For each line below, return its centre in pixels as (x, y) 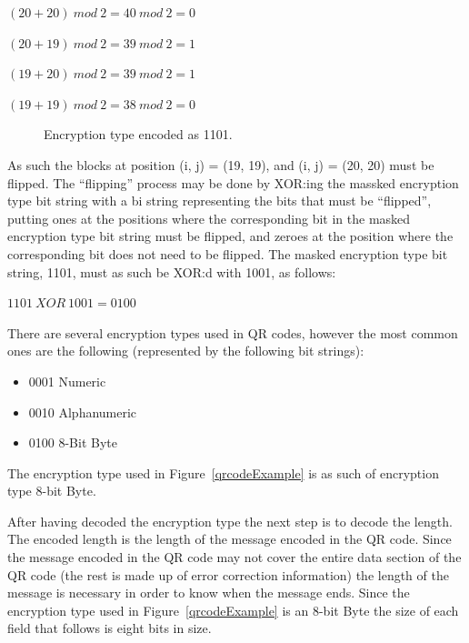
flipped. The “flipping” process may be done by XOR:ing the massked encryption (233, 182)
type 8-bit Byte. (52, 491)
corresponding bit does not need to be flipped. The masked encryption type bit (228, 253)
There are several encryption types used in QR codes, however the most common (233, 332)
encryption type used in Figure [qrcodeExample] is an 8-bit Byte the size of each (233, 610)
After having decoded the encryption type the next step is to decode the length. (230, 521)
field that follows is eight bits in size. (110, 628)
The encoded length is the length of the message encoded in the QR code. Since (230, 539)
